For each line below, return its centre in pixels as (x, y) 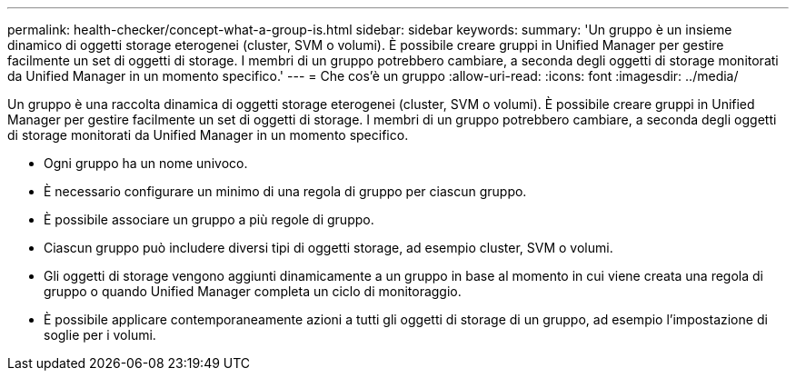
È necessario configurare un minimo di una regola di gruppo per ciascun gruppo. (285, 191)
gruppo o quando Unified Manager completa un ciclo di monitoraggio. (253, 291)
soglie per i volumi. (100, 335)
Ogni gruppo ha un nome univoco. (146, 163)
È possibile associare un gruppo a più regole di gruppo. (209, 219)
